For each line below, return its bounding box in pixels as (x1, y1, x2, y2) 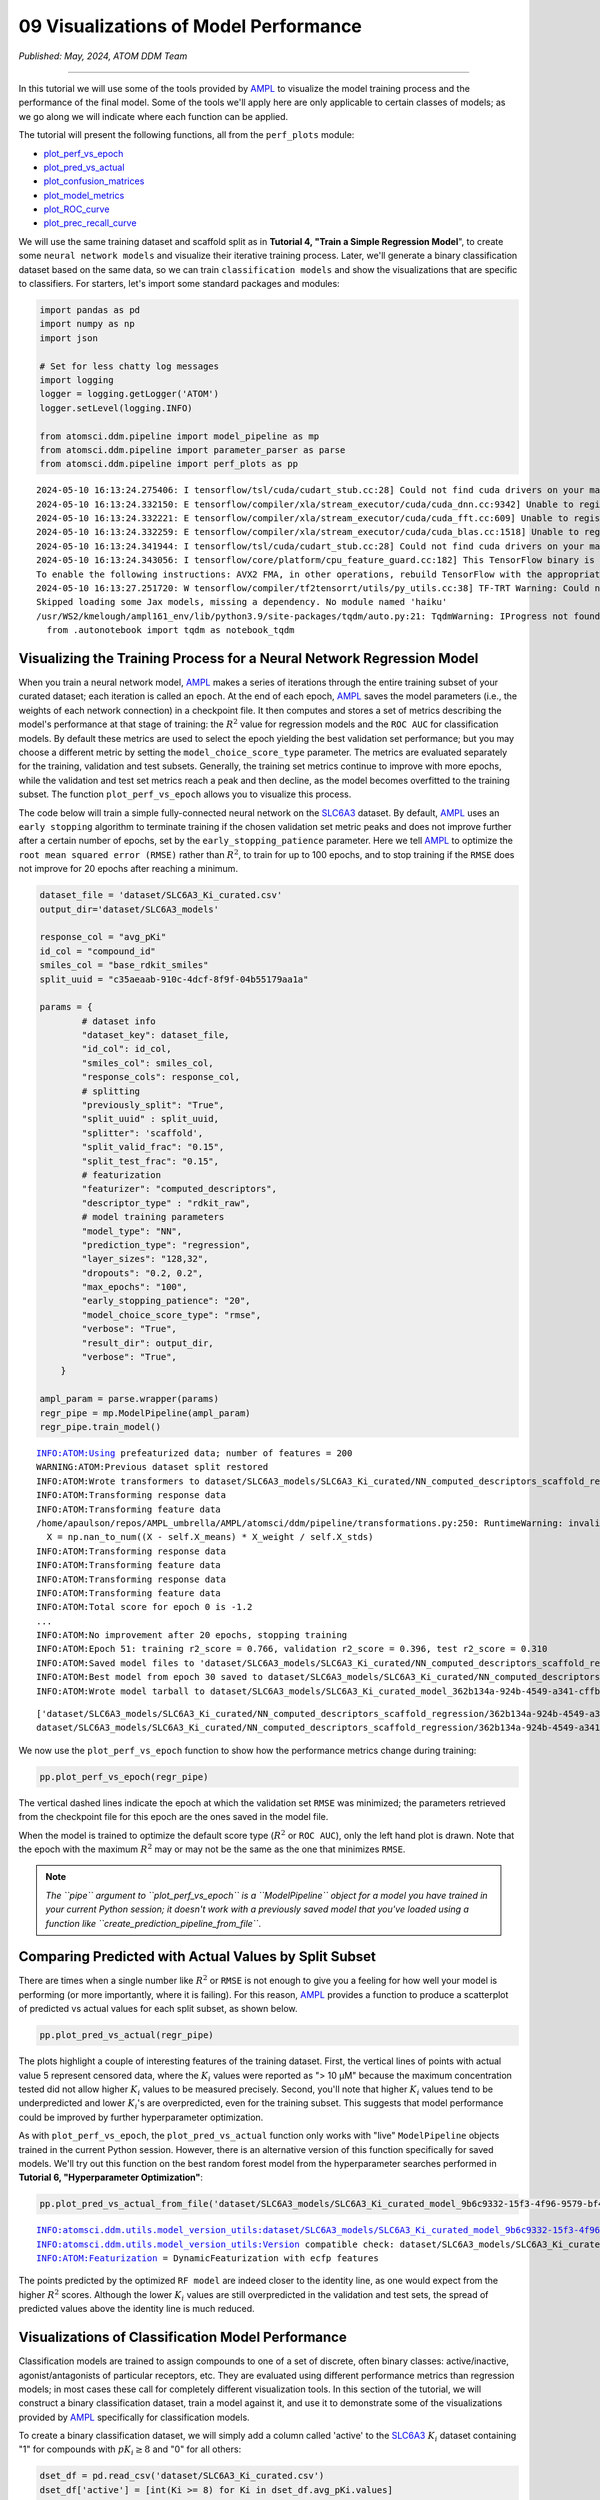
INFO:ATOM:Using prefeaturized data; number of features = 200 (36, 1447, 353, 1459)
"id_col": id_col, (81, 1043, 172, 1055)
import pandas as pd (39, 305, 140, 315)
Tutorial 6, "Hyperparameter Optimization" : (18, 2171, 204, 2184)
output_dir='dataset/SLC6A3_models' (39, 903, 220, 915)
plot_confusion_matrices (43, 175, 145, 187)
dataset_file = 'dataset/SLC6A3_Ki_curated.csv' (39, 890, 283, 901)
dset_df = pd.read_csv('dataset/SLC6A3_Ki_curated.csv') (39, 2470, 325, 2482)
